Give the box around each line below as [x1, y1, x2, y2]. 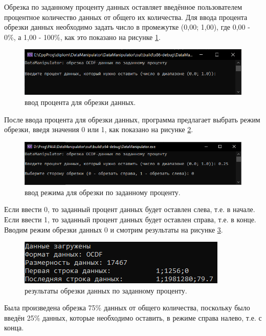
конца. [4, 322, 24, 333]
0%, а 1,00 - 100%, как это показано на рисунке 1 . [4, 31, 161, 42]
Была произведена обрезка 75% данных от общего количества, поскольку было [4, 302, 250, 313]
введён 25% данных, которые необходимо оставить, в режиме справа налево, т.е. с [4, 312, 262, 323]
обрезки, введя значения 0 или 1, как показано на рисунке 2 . [4, 124, 193, 135]
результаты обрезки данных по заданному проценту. [25, 285, 187, 296]
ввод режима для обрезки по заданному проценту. [25, 186, 181, 197]
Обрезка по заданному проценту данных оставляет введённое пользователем [4, 2, 242, 12]
